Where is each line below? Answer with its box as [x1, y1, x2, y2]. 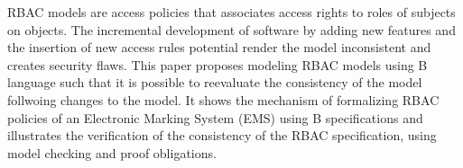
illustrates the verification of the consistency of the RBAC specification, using [7, 126, 437, 145]
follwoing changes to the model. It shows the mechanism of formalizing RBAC [7, 90, 440, 109]
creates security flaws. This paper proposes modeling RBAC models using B [7, 55, 428, 74]
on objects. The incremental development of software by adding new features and [7, 20, 456, 39]
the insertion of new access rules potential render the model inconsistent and [7, 38, 431, 57]
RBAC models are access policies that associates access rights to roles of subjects [7, 3, 456, 21]
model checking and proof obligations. [7, 143, 217, 162]
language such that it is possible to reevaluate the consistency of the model [7, 73, 422, 92]
